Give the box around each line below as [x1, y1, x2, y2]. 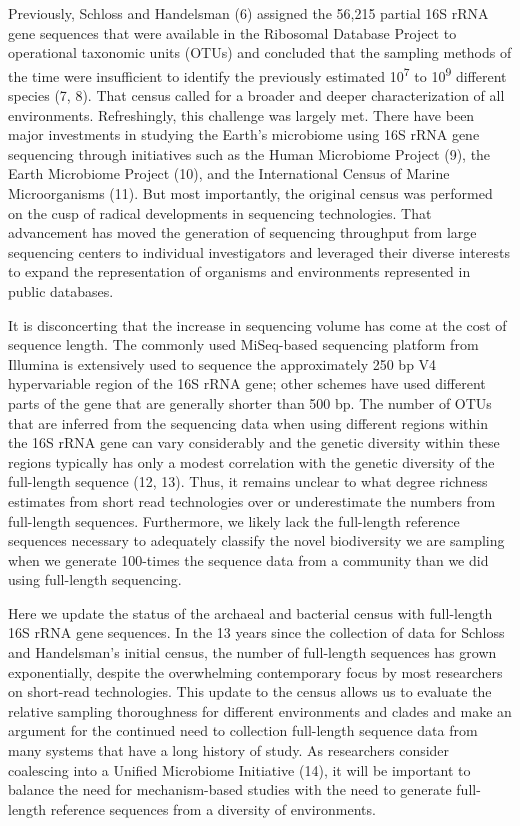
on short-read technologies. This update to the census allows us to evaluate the [8, 681, 492, 702]
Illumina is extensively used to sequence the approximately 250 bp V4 [8, 353, 437, 374]
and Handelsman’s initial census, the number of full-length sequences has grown [8, 642, 497, 663]
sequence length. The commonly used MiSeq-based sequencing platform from [8, 334, 479, 355]
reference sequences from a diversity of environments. [50, 798, 376, 819]
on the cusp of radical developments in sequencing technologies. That [8, 202, 432, 223]
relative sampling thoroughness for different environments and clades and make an [8, 700, 512, 721]
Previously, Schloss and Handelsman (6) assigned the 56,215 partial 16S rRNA [8, 3, 489, 23]
